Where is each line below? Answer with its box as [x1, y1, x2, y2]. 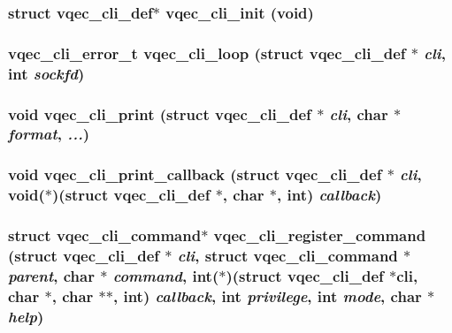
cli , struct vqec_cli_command [177, 244, 398, 266]
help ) [8, 305, 44, 327]
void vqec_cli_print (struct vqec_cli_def [8, 102, 311, 125]
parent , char [8, 264, 95, 286]
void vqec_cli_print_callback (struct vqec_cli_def [8, 163, 382, 185]
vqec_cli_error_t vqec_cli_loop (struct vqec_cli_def [8, 42, 406, 64]
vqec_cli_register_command [213, 224, 426, 246]
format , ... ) [8, 123, 90, 145]
